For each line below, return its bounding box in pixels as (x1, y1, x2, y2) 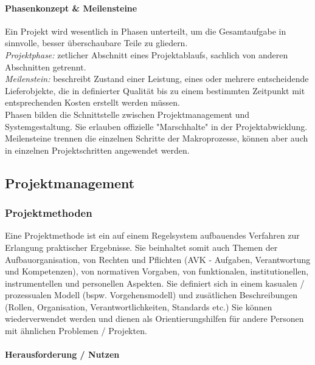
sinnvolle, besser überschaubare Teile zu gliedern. (5, 36, 188, 49)
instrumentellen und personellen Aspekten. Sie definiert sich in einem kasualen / (5, 276, 305, 289)
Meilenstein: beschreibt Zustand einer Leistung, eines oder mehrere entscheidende (5, 72, 309, 85)
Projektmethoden (5, 205, 92, 220)
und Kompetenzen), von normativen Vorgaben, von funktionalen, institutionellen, (5, 265, 309, 278)
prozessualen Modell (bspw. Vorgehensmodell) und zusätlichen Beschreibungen (5, 288, 298, 301)
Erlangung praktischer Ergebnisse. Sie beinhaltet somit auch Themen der (5, 240, 278, 253)
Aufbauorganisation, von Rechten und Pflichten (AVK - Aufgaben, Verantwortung (5, 253, 311, 265)
